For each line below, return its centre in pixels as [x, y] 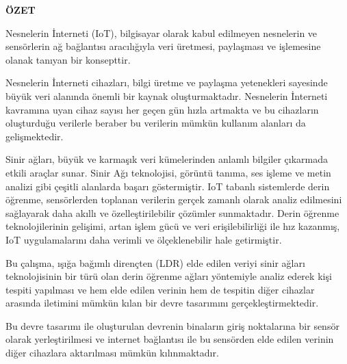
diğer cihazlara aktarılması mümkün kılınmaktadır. [112, 353]
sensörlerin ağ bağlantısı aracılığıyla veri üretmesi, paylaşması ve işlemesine [163, 46]
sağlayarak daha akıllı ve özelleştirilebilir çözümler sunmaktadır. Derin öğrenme [172, 212]
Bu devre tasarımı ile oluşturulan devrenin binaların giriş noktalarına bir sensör [172, 325]
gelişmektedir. [35, 136]
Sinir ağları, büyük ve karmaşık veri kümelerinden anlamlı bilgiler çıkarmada [167, 159]
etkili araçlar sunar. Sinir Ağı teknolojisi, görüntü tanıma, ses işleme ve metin [168, 172]
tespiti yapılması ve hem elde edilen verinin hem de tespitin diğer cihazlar [160, 289]
